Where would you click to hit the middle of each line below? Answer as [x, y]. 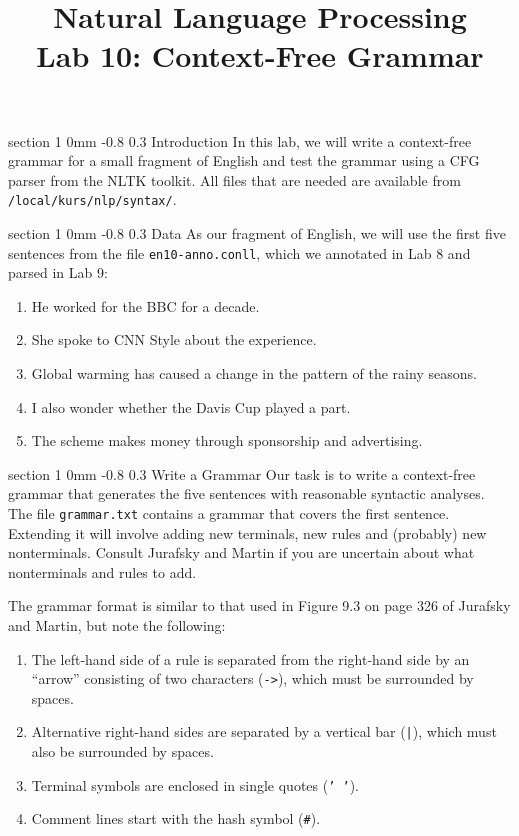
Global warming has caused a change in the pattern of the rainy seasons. [254, 373]
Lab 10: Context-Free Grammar [260, 55]
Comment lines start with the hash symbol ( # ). [176, 818]
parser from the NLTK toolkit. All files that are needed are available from [234, 179]
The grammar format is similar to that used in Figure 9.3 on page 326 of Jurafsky [259, 605]
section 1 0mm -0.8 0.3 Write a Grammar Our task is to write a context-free [242, 473]
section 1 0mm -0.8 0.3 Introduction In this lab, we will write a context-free [240, 140]
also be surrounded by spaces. [122, 751]
